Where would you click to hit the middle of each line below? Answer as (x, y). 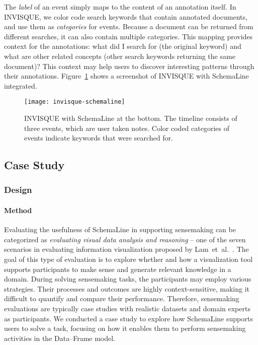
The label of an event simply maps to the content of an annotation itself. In (120, 7)
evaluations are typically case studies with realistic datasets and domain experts (127, 308)
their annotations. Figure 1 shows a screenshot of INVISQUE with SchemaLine (126, 76)
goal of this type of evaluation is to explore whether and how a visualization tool (128, 259)
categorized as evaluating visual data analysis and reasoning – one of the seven (125, 239)
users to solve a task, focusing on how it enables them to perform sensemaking (125, 328)
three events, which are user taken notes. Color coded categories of (127, 128)
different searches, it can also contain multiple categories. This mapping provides (128, 36)
